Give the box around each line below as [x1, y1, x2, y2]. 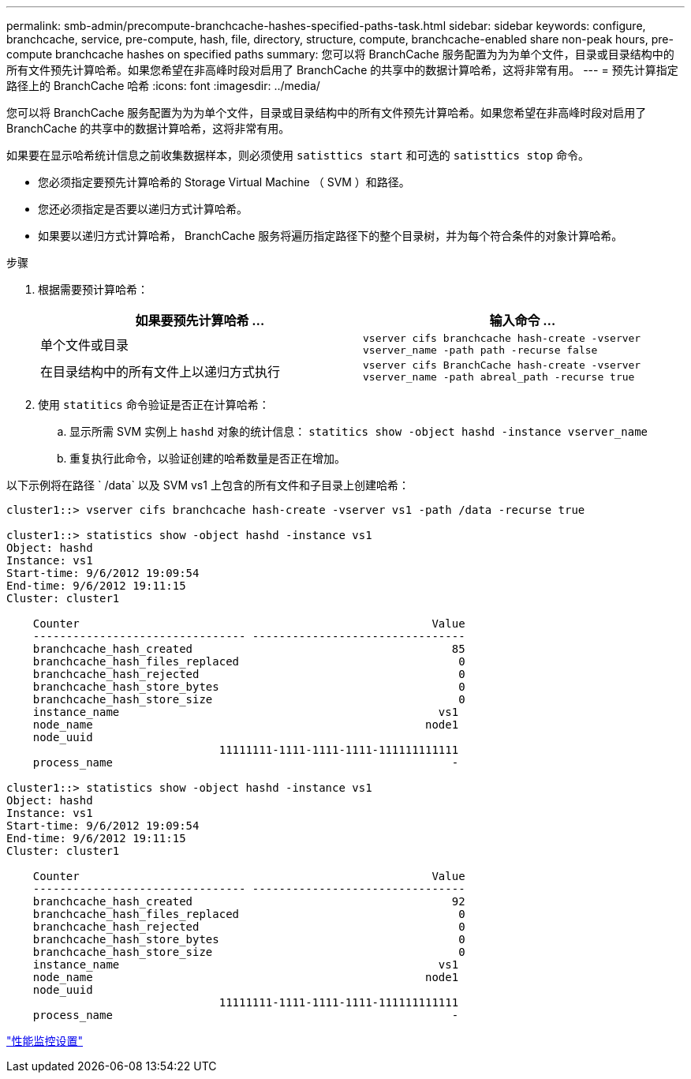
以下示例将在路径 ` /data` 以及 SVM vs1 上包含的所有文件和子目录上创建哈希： [6, 478, 409, 492]
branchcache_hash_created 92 [32, 895, 465, 908]
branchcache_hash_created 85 [32, 643, 465, 655]
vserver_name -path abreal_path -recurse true [363, 371, 635, 383]
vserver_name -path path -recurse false [363, 344, 598, 356]
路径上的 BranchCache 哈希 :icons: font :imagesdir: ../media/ [6, 79, 320, 92]
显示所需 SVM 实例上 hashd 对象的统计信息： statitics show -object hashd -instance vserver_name [69, 425, 648, 438]
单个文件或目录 [40, 337, 129, 353]
